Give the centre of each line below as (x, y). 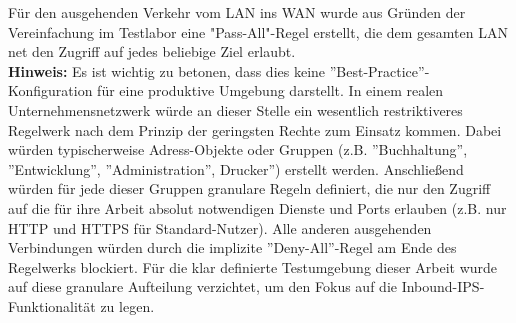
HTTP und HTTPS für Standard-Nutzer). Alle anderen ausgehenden (220, 227)
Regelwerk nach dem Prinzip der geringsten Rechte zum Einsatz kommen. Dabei (255, 129)
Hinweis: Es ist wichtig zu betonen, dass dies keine (167, 70)
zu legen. (127, 305)
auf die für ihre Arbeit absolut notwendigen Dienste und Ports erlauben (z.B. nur (257, 207)
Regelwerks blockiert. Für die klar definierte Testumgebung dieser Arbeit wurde (253, 266)
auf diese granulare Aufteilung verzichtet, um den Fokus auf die (202, 286)
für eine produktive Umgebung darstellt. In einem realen (270, 90)
